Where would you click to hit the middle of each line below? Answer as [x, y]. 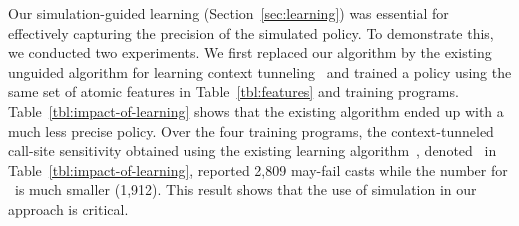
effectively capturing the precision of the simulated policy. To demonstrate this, [251, 32]
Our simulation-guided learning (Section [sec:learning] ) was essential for [228, 13]
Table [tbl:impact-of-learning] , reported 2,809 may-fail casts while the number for [258, 169]
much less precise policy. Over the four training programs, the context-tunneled [251, 130]
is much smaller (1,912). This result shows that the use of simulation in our [245, 189]
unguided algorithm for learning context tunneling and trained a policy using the [260, 71]
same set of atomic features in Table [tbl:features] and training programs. [233, 91]
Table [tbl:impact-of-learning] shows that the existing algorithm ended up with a [256, 110]
